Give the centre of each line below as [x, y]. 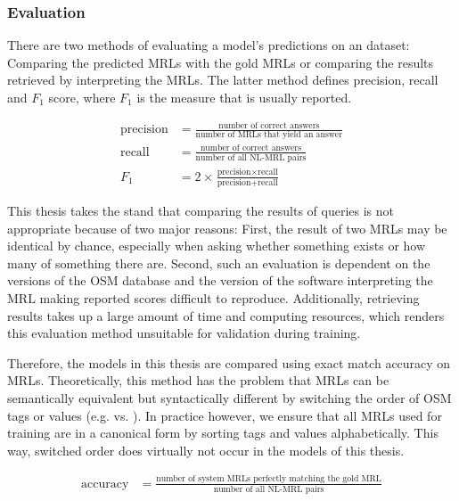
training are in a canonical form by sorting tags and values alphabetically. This [223, 433]
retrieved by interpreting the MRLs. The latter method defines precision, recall [223, 80]
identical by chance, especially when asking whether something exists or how [217, 246]
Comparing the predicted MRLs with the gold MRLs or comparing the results [221, 62]
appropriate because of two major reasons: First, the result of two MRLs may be [227, 228]
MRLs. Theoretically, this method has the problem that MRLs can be [198, 380]
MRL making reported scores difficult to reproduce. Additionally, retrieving [213, 297]
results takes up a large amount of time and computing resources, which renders [226, 315]
